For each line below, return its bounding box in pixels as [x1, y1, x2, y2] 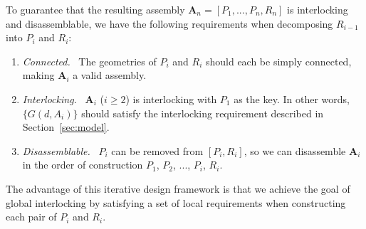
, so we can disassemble [244, 143, 346, 158]
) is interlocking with [125, 91, 217, 106]
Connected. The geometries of [22, 53, 157, 68]
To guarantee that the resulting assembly [6, 2, 185, 16]
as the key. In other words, [234, 91, 350, 106]
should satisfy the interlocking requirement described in [81, 105, 324, 120]
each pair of [6, 209, 57, 224]
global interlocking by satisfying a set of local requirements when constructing [6, 195, 346, 210]
